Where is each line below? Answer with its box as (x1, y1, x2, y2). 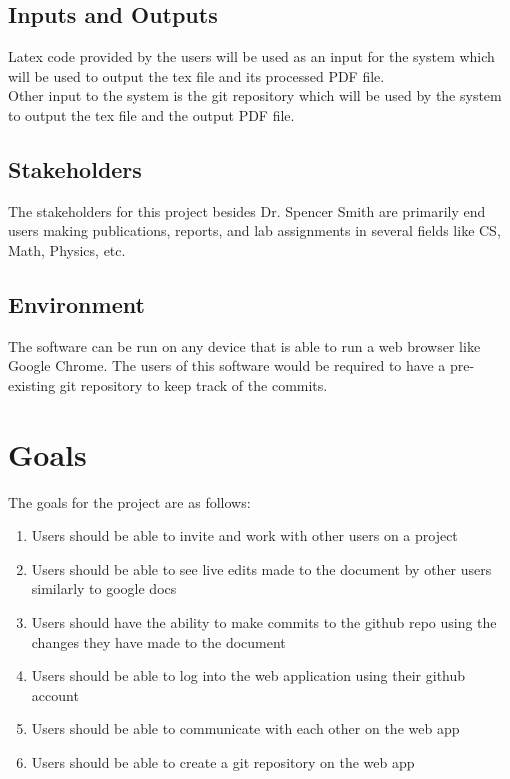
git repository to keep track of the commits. (59, 374, 328, 395)
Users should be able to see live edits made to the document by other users (31, 558, 492, 579)
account (31, 684, 79, 705)
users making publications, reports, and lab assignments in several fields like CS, (8, 220, 501, 241)
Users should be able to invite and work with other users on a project (31, 525, 458, 546)
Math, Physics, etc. (8, 239, 126, 260)
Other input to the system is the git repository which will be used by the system (8, 85, 502, 106)
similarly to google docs (31, 578, 177, 599)
